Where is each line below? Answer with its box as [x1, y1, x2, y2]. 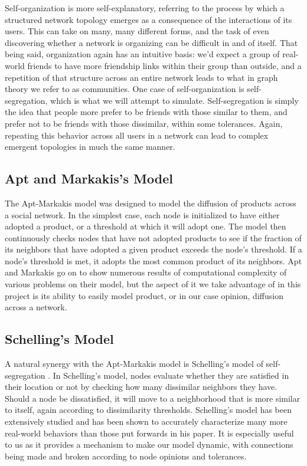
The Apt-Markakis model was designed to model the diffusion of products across [5, 196, 296, 209]
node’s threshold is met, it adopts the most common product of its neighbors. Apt [5, 254, 302, 267]
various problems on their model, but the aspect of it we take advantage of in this [5, 278, 301, 290]
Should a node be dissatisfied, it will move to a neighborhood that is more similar [5, 392, 301, 404]
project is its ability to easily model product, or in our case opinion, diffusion [5, 289, 283, 301]
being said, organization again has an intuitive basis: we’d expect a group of [5, 48, 280, 60]
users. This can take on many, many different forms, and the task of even [5, 25, 269, 37]
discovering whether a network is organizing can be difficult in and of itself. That [5, 36, 298, 48]
